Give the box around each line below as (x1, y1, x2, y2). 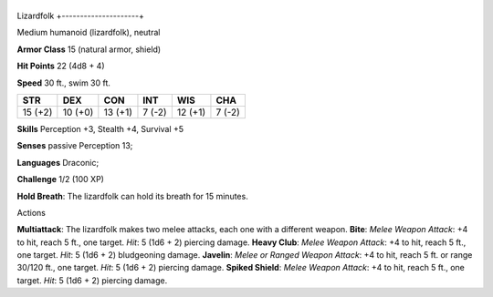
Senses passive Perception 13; (16, 140, 133, 151)
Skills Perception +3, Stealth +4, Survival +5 (16, 123, 184, 134)
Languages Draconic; (16, 157, 100, 168)
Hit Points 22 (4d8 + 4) (16, 60, 105, 72)
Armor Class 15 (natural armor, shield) (16, 44, 162, 55)
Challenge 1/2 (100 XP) (16, 174, 105, 185)
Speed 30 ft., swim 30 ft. (16, 77, 111, 88)
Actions (16, 207, 46, 218)
